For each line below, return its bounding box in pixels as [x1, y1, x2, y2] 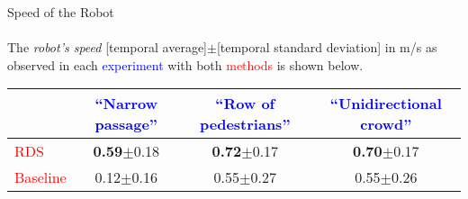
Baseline [14, 167, 67, 188]
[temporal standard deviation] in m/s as [216, 38, 437, 57]
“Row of [215, 93, 275, 114]
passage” [94, 113, 157, 135]
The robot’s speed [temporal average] [7, 38, 207, 57]
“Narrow [94, 93, 158, 114]
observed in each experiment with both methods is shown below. [7, 55, 364, 74]
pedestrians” [200, 113, 291, 135]
